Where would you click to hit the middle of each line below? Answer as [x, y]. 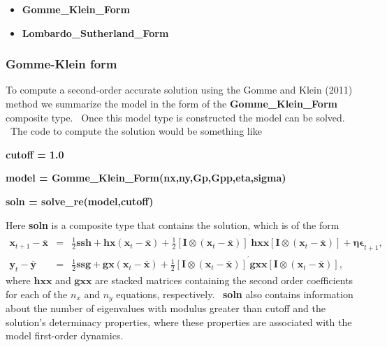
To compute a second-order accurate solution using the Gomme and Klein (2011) [179, 90]
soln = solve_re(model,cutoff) [80, 201]
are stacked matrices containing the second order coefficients [224, 280]
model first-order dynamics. [65, 335]
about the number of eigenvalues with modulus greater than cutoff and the [166, 308]
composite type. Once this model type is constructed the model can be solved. [175, 117]
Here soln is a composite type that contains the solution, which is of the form [173, 224]
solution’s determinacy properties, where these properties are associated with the [179, 322]
